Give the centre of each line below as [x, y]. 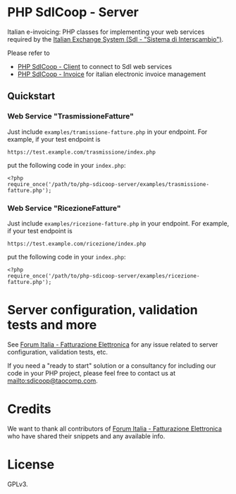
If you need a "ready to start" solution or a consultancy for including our [112, 365]
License [31, 464]
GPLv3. [18, 484]
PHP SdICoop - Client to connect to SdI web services [95, 66]
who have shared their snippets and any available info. [86, 436]
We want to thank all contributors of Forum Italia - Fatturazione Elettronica [114, 428]
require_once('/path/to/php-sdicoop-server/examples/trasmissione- [108, 184]
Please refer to [29, 53]
